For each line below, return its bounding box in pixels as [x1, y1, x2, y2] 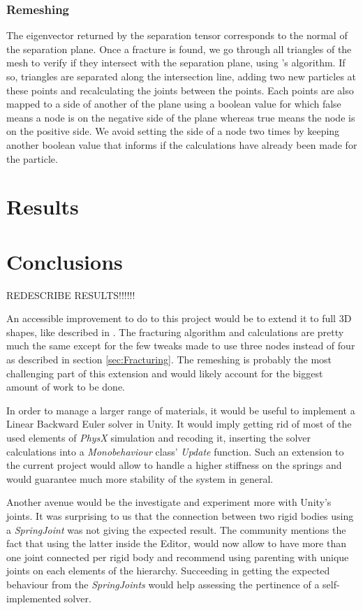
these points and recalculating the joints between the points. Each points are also [6, 82, 354, 97]
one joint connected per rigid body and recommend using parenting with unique [6, 549, 349, 564]
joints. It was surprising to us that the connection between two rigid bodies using [6, 508, 354, 523]
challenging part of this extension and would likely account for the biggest [6, 365, 323, 380]
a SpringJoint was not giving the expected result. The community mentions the [6, 522, 346, 537]
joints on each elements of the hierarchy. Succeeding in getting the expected [6, 563, 330, 578]
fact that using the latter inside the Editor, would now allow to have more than [6, 536, 346, 551]
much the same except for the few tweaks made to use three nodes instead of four [6, 338, 355, 353]
